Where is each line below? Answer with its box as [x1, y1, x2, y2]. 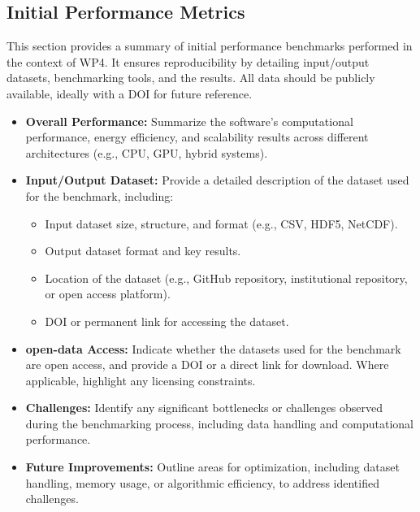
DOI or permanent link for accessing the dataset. [45, 312, 289, 329]
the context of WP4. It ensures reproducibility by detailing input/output [6, 53, 370, 70]
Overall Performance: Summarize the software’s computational [25, 112, 353, 129]
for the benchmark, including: [25, 187, 174, 204]
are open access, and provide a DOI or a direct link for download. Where [25, 356, 389, 373]
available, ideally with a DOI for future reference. [6, 85, 253, 102]
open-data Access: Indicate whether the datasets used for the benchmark [25, 340, 401, 357]
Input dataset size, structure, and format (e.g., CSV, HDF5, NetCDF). [45, 215, 398, 232]
